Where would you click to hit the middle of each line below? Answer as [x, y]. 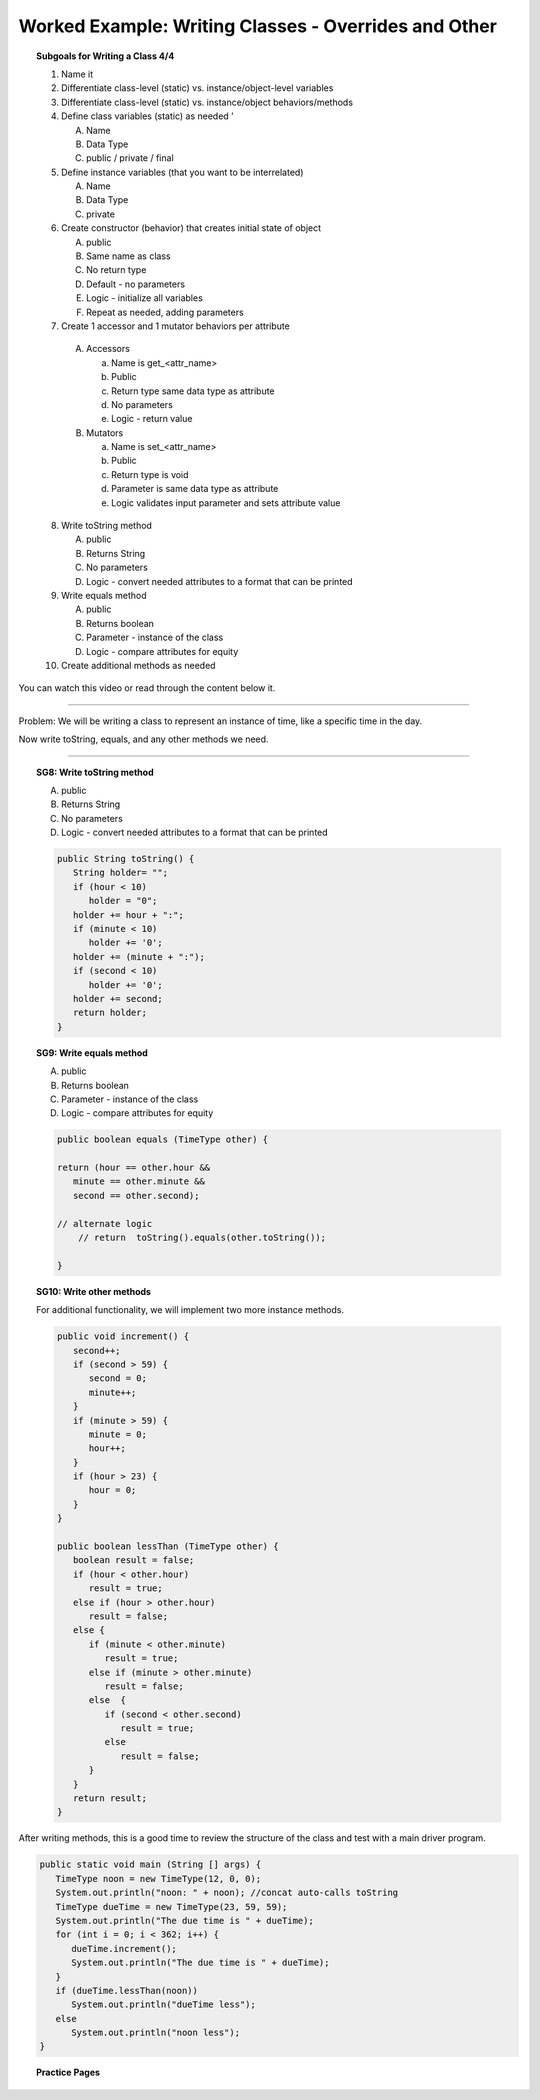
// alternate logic [104, 1223]
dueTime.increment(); [124, 1948]
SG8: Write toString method [95, 772]
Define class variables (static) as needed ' [148, 116]
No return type [116, 270]
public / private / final [130, 158]
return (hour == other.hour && [133, 1168]
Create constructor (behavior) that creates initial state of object [191, 228]
